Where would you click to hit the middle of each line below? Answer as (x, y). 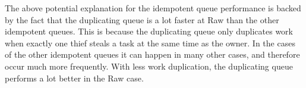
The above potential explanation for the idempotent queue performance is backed (153, 8)
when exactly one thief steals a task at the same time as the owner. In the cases (150, 43)
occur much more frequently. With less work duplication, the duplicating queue (149, 66)
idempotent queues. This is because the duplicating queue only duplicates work (149, 31)
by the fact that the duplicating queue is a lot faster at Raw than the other (142, 19)
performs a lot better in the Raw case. (74, 78)
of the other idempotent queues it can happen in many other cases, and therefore (152, 54)
